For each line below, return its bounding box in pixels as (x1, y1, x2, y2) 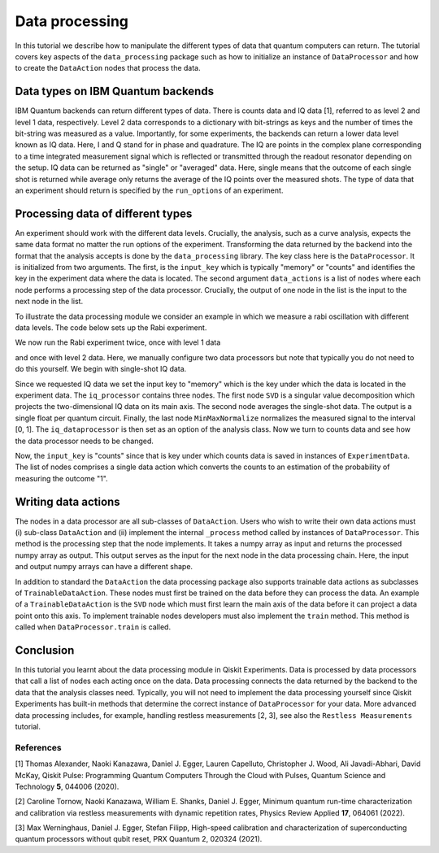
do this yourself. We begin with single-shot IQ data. (15, 364, 187, 374)
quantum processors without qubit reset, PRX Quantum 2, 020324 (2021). (15, 834, 263, 844)
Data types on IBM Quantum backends (15, 85, 215, 98)
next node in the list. (15, 297, 84, 307)
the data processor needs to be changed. (15, 436, 154, 446)
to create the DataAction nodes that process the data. (15, 63, 201, 73)
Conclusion (15, 643, 75, 657)
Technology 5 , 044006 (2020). (15, 781, 120, 791)
